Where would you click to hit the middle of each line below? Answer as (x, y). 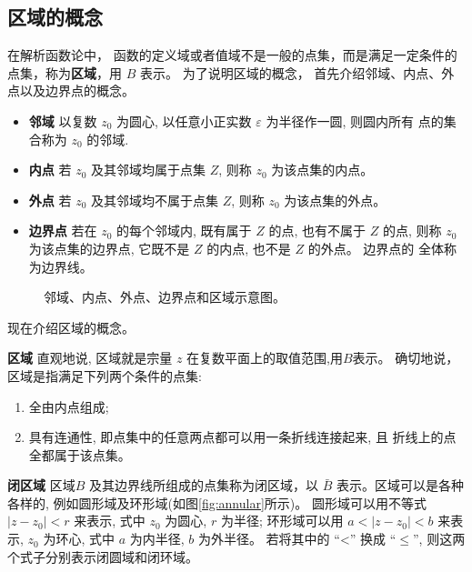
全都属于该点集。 (80, 454)
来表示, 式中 (110, 521)
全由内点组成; (69, 406)
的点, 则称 (412, 231)
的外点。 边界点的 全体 (376, 248)
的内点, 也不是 (249, 248)
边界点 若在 (63, 231)
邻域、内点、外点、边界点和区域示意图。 (165, 297)
